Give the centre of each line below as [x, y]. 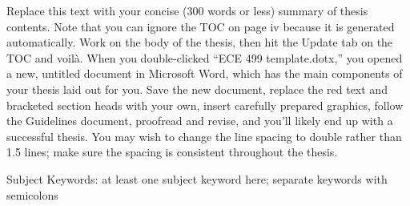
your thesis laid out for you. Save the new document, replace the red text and [197, 89]
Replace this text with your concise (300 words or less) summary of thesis [187, 10]
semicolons [32, 194]
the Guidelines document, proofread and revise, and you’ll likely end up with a [200, 121]
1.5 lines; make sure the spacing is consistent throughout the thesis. [172, 152]
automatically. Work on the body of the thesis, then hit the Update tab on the [200, 42]
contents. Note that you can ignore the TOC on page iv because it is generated [201, 26]
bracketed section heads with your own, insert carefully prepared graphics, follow [205, 105]
